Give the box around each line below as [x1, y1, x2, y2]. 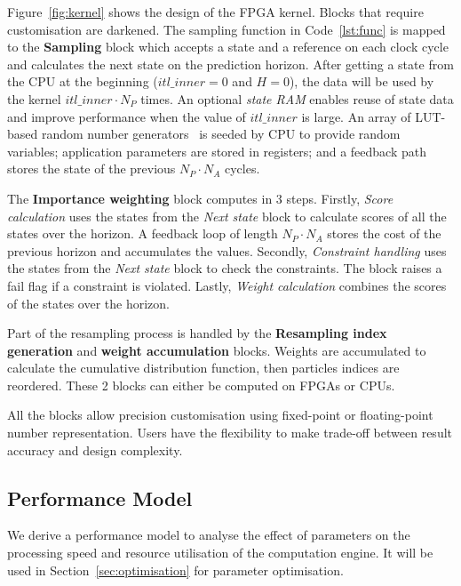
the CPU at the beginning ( [7, 72, 158, 91]
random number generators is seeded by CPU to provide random [41, 124, 401, 143]
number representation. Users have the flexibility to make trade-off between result [7, 423, 453, 442]
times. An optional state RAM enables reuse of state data [140, 89, 454, 108]
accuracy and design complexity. [7, 440, 183, 459]
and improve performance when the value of [7, 107, 246, 125]
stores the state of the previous [7, 159, 176, 178]
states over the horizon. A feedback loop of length [7, 224, 278, 243]
